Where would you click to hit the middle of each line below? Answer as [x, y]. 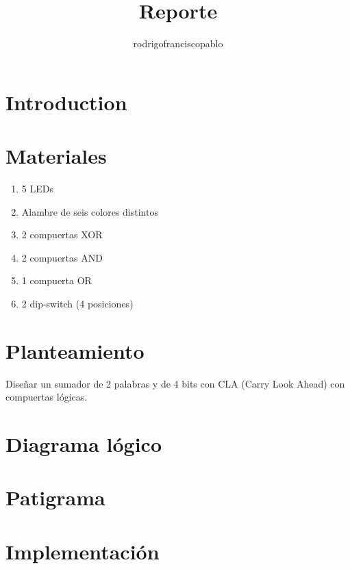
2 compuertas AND [62, 257]
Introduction [66, 102]
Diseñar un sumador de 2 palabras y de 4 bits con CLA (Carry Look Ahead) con [175, 383]
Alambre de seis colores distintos [90, 211]
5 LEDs [37, 189]
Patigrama [55, 497]
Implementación [83, 551]
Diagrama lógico [84, 444]
